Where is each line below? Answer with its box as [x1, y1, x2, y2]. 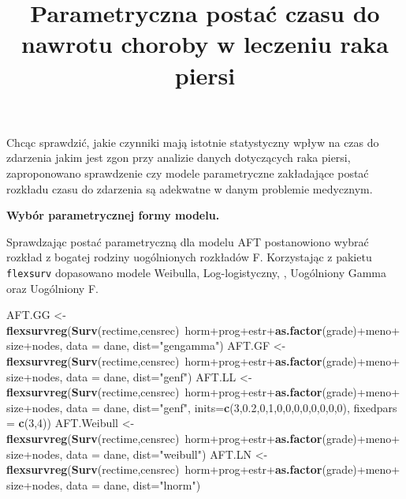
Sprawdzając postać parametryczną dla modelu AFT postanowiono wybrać [6, 233, 369, 249]
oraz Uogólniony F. [6, 280, 99, 296]
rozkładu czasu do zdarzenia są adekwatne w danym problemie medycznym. [6, 180, 373, 197]
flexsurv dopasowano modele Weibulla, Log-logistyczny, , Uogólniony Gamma [6, 264, 387, 280]
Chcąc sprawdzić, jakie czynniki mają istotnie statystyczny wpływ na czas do [6, 133, 379, 150]
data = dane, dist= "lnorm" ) [65, 476, 201, 493]
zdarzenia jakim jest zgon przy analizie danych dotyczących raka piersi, [6, 149, 351, 166]
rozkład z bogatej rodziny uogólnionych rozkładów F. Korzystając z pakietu [6, 249, 372, 265]
